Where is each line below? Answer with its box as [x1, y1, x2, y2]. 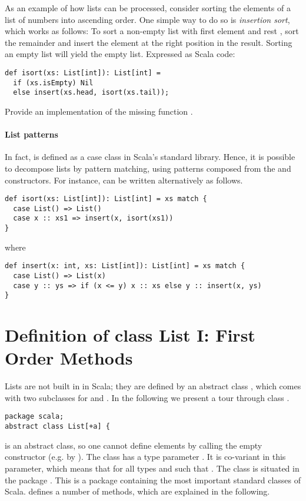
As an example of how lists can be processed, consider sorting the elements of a [5, 2, 291, 14]
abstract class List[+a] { [5, 422, 110, 431]
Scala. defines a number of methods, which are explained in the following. [5, 485, 270, 497]
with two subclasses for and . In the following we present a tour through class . [5, 391, 290, 403]
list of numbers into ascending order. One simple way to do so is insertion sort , [5, 13, 290, 25]
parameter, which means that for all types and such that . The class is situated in [5, 462, 300, 474]
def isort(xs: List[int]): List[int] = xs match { [5, 195, 207, 203]
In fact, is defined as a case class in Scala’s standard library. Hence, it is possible [5, 151, 295, 163]
